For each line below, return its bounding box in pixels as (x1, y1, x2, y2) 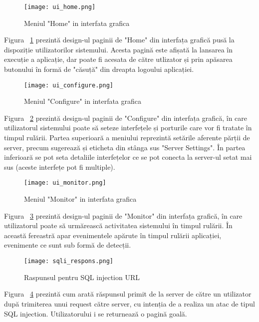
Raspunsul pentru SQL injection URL (24, 272, 140, 282)
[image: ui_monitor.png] (24, 179, 106, 187)
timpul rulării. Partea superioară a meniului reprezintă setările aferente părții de (4, 132, 250, 143)
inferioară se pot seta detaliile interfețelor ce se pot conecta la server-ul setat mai (4, 152, 252, 162)
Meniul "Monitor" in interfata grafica (24, 194, 137, 204)
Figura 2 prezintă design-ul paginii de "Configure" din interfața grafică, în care (4, 112, 248, 123)
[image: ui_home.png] (24, 3, 96, 10)
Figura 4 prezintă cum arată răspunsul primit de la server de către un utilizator (4, 289, 252, 299)
